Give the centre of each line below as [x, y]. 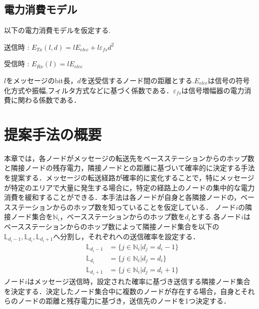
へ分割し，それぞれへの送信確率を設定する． [126, 236]
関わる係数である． [49, 100]
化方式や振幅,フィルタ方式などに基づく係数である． [89, 90]
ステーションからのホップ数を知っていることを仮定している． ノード [123, 207]
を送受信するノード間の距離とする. [137, 80]
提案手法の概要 [53, 134]
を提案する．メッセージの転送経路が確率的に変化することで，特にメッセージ [129, 178]
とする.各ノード [216, 217]
